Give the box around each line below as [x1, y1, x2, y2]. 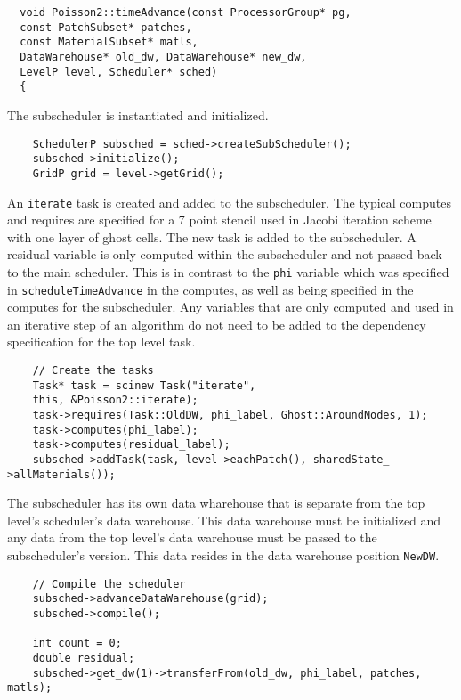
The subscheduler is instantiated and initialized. [7, 105, 269, 124]
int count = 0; [32, 637, 122, 650]
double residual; [32, 652, 135, 664]
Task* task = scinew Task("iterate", [32, 378, 256, 392]
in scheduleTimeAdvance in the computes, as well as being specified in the [7, 280, 414, 298]
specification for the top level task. [7, 332, 196, 351]
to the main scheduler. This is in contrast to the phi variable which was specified [7, 262, 449, 281]
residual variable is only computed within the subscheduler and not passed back [7, 245, 442, 264]
